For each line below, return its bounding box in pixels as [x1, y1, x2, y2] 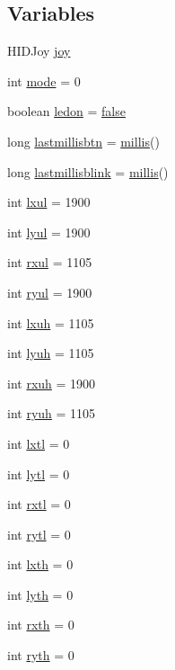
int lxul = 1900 [7, 192, 91, 211]
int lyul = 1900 [7, 222, 91, 241]
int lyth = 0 [7, 585, 74, 603]
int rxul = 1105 [7, 253, 92, 272]
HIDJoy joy [7, 41, 71, 60]
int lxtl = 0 [7, 433, 70, 452]
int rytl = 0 [7, 524, 71, 543]
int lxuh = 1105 [7, 313, 94, 332]
